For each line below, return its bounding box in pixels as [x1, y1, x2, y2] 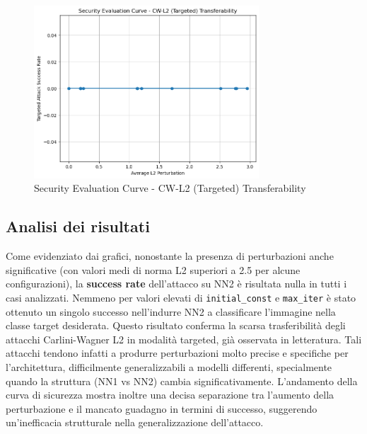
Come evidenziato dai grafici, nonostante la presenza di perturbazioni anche [6, 249, 334, 263]
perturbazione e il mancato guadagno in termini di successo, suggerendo [6, 401, 318, 416]
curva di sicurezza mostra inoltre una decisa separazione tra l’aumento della [6, 387, 334, 402]
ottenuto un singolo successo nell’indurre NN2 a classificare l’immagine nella [6, 304, 336, 319]
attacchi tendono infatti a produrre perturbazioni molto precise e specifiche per [6, 346, 349, 360]
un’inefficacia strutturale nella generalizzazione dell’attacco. [6, 415, 264, 430]
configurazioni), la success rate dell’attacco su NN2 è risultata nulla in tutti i [6, 276, 347, 291]
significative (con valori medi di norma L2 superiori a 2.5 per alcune [6, 262, 301, 277]
